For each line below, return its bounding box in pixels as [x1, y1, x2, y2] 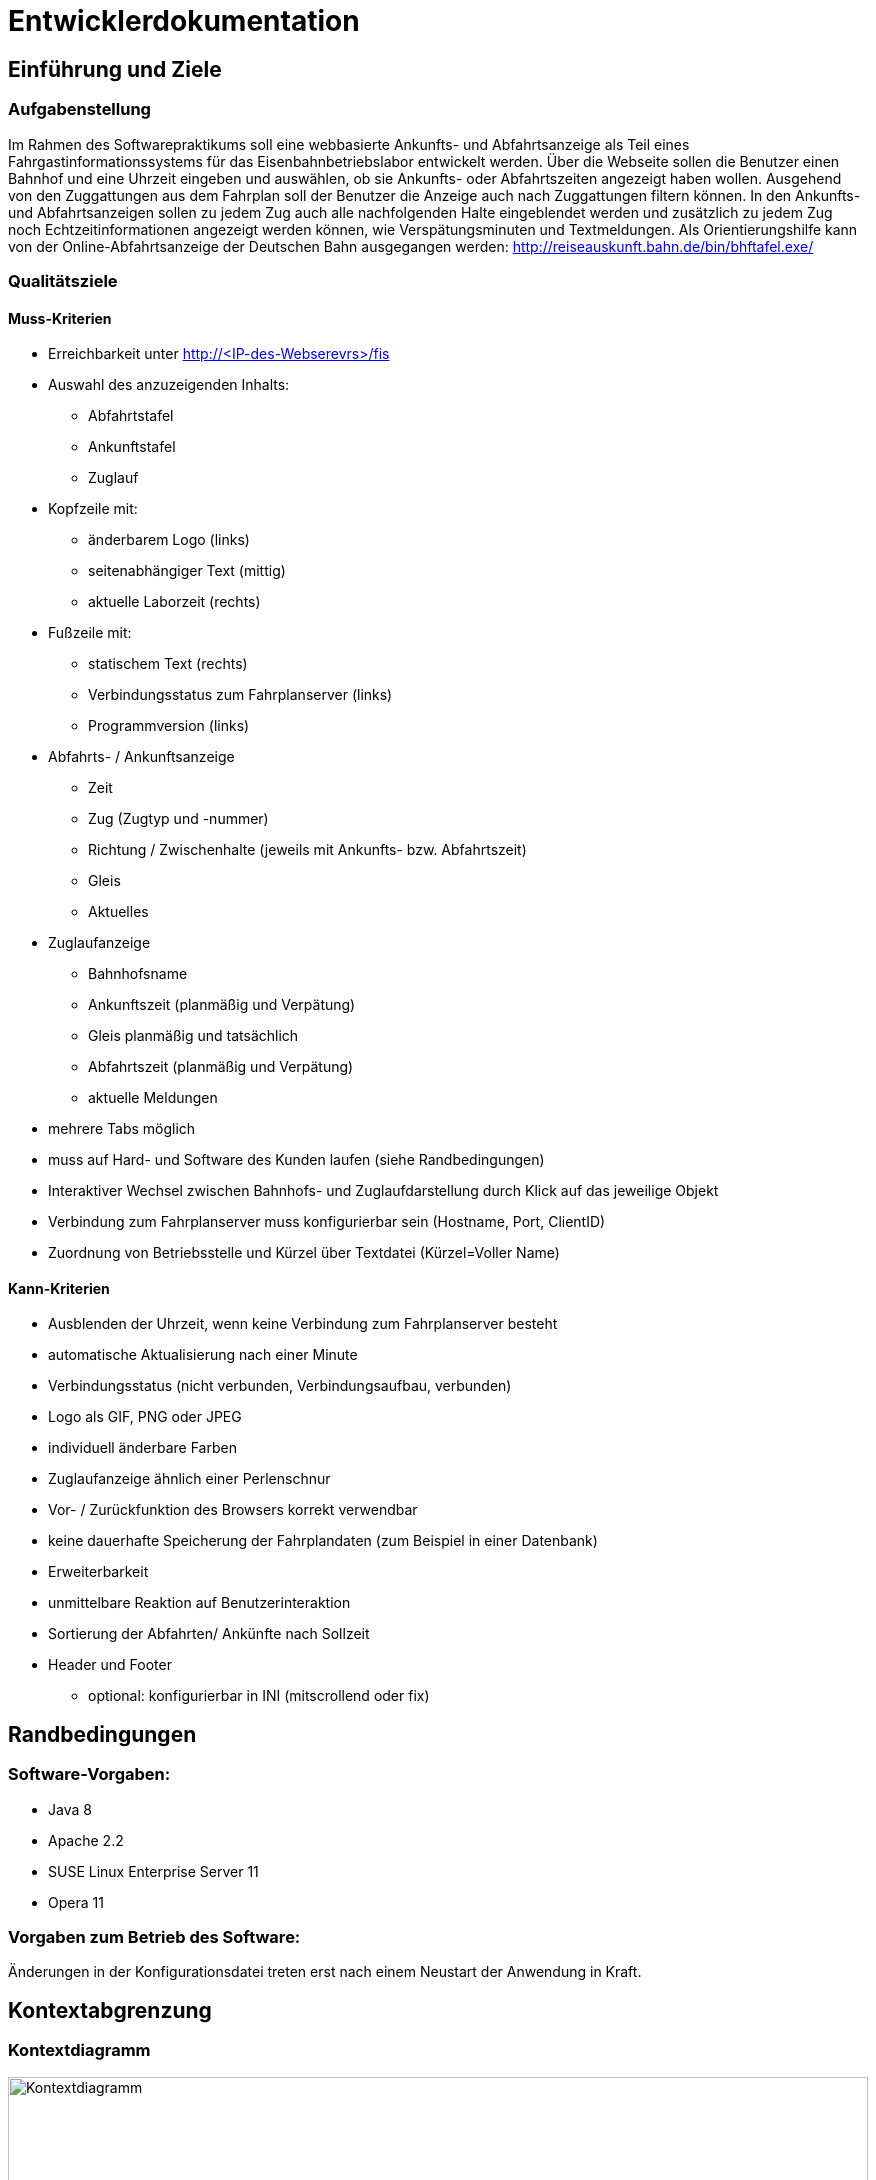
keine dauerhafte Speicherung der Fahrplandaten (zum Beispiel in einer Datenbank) [48, 1532, 598, 1550]
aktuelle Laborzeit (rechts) [88, 593, 261, 611]
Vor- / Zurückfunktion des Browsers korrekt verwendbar [48, 1501, 418, 1519]
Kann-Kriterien [8, 1279, 110, 1297]
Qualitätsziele [8, 270, 118, 291]
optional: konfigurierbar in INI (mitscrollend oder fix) [88, 1687, 430, 1705]
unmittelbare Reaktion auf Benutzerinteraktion [48, 1594, 351, 1612]
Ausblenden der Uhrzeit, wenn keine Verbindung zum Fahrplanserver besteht [48, 1315, 558, 1333]
